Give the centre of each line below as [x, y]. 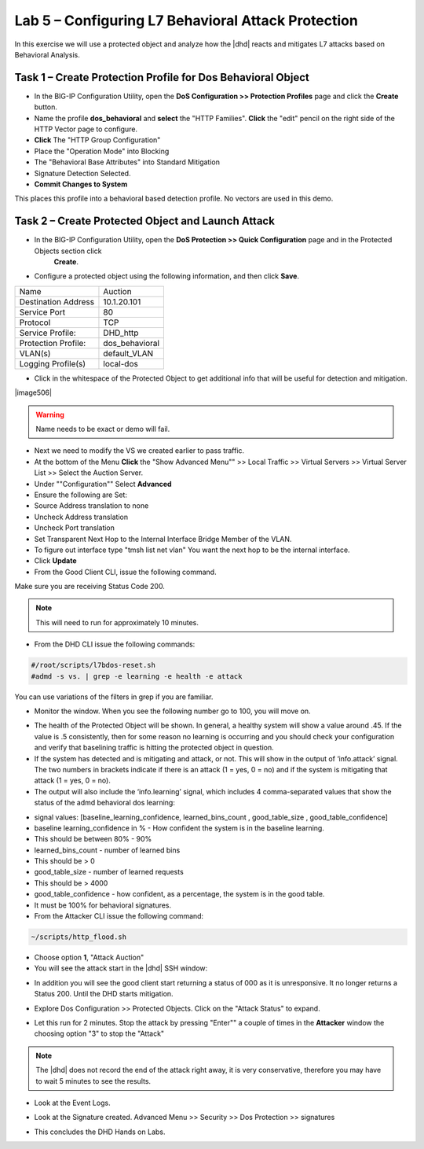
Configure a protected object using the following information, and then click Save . [167, 276]
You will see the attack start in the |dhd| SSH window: [121, 968]
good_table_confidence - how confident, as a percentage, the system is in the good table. [179, 894]
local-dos [121, 363]
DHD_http [121, 333]
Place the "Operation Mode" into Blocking [102, 151]
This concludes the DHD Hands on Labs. [100, 1132]
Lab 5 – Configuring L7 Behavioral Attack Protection [186, 20]
